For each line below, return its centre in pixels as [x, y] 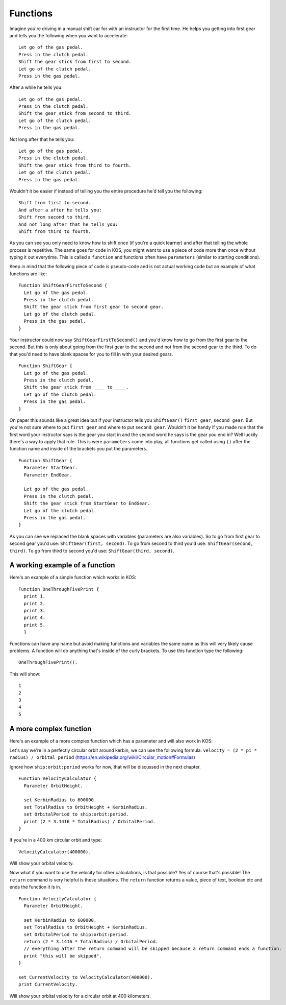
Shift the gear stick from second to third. [75, 113]
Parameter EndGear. [48, 475]
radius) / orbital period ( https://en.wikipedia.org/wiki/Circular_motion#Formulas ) [102, 757]
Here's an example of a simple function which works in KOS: [73, 578]
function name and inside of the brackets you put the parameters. [78, 449]
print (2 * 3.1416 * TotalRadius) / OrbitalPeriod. [89, 821]
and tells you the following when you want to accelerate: [69, 35]
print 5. [35, 625]
